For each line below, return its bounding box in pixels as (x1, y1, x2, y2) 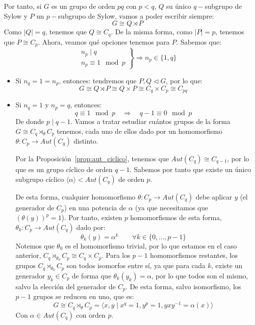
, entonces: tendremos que (59, 75, 137, 85)
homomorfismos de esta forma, (130, 212, 222, 223)
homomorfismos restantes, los (150, 250, 238, 260)
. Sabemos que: (176, 36, 222, 47)
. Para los (102, 250, 130, 260)
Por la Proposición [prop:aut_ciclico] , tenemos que (15, 153, 169, 163)
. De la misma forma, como (111, 26, 193, 37)
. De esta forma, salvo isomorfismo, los (126, 281, 241, 291)
